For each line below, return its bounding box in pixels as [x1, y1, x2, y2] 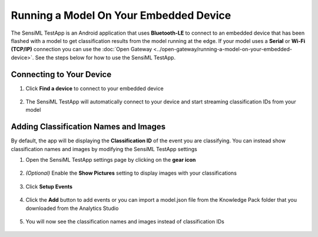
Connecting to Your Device [11, 69, 112, 79]
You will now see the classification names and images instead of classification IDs [25, 218, 225, 225]
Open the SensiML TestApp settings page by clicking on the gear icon [25, 156, 196, 163]
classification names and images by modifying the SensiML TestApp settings [11, 145, 197, 152]
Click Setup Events [25, 183, 73, 190]
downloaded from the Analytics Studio [25, 205, 119, 212]
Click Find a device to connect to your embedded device [25, 85, 164, 92]
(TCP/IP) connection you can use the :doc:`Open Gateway [11, 46, 153, 53]
